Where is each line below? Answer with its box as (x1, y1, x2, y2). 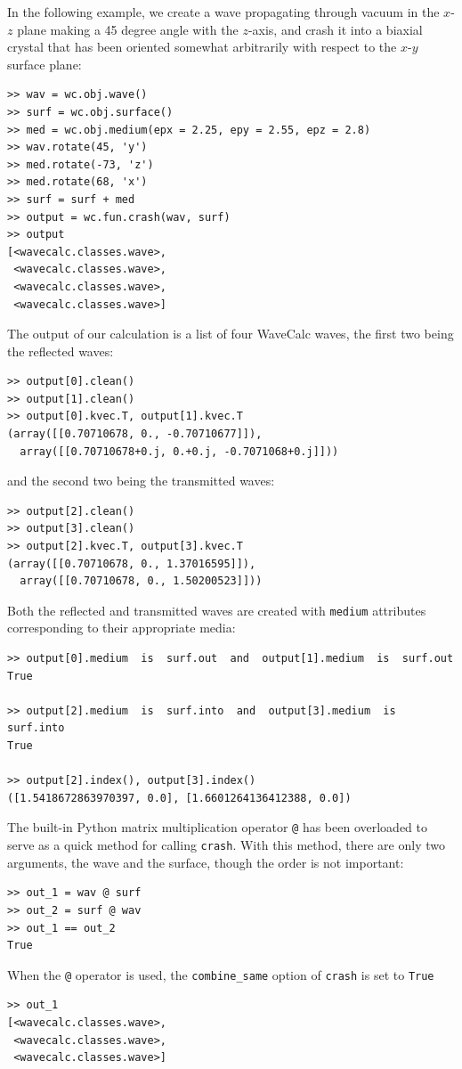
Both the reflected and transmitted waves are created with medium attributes (7, 600, 426, 619)
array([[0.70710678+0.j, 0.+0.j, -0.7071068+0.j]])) (20, 445, 339, 458)
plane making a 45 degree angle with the (17, 20, 239, 38)
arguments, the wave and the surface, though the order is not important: (7, 853, 404, 871)
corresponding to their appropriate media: (7, 618, 236, 637)
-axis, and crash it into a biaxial (247, 20, 423, 38)
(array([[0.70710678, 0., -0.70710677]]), (7, 428, 263, 441)
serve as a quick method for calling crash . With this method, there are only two (7, 836, 445, 854)
